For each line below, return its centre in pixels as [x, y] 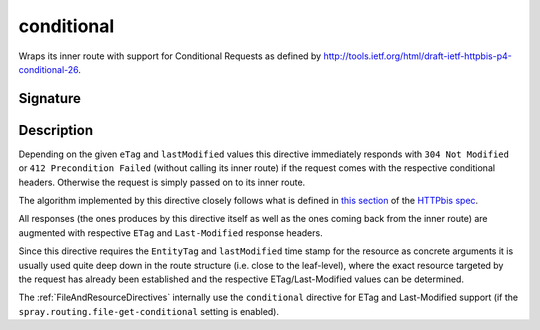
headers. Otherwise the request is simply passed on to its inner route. [162, 182]
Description [56, 130]
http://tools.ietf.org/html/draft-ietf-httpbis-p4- [417, 56]
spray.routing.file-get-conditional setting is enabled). [149, 311]
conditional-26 [48, 69]
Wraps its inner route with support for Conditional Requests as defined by [170, 56]
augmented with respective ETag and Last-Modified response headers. [171, 232]
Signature [50, 98]
